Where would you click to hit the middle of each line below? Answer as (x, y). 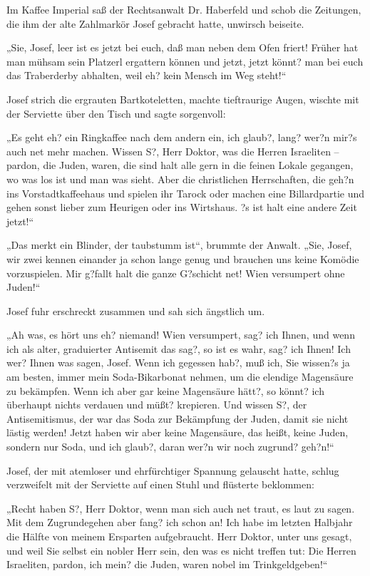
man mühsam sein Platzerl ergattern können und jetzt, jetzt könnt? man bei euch (185, 61)
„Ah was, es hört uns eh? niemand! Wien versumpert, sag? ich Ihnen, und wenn (181, 335)
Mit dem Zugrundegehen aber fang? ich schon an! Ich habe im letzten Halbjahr (180, 522)
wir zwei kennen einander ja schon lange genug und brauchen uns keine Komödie (183, 258)
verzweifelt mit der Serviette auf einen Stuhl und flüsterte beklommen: (160, 484)
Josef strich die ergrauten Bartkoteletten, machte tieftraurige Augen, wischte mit (183, 99)
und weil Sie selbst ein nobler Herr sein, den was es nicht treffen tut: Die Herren (181, 550)
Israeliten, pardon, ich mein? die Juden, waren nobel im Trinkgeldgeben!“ (167, 564)
